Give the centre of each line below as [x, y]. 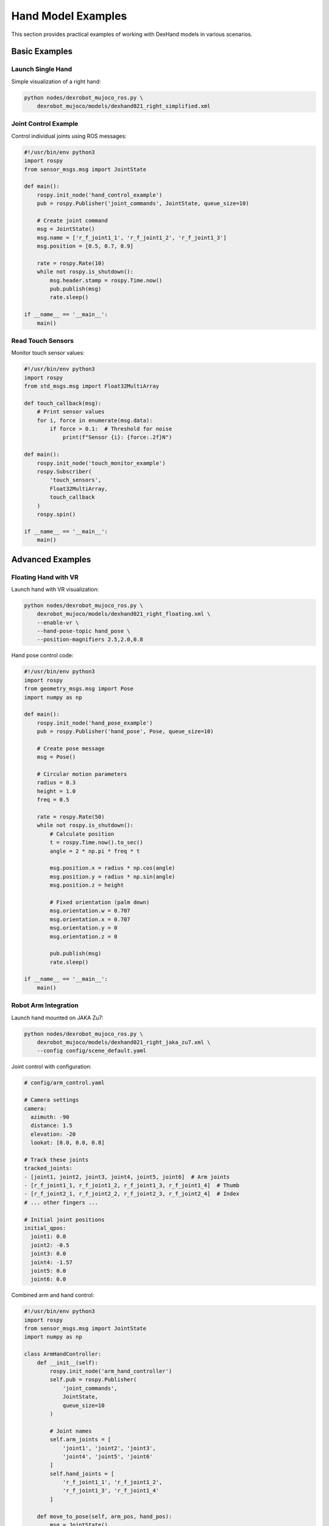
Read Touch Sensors [43, 341]
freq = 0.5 [53, 800]
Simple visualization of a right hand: [56, 81]
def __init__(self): [68, 1362]
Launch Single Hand [42, 69]
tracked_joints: [48, 1168]
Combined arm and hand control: [53, 1295]
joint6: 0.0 [48, 1279]
